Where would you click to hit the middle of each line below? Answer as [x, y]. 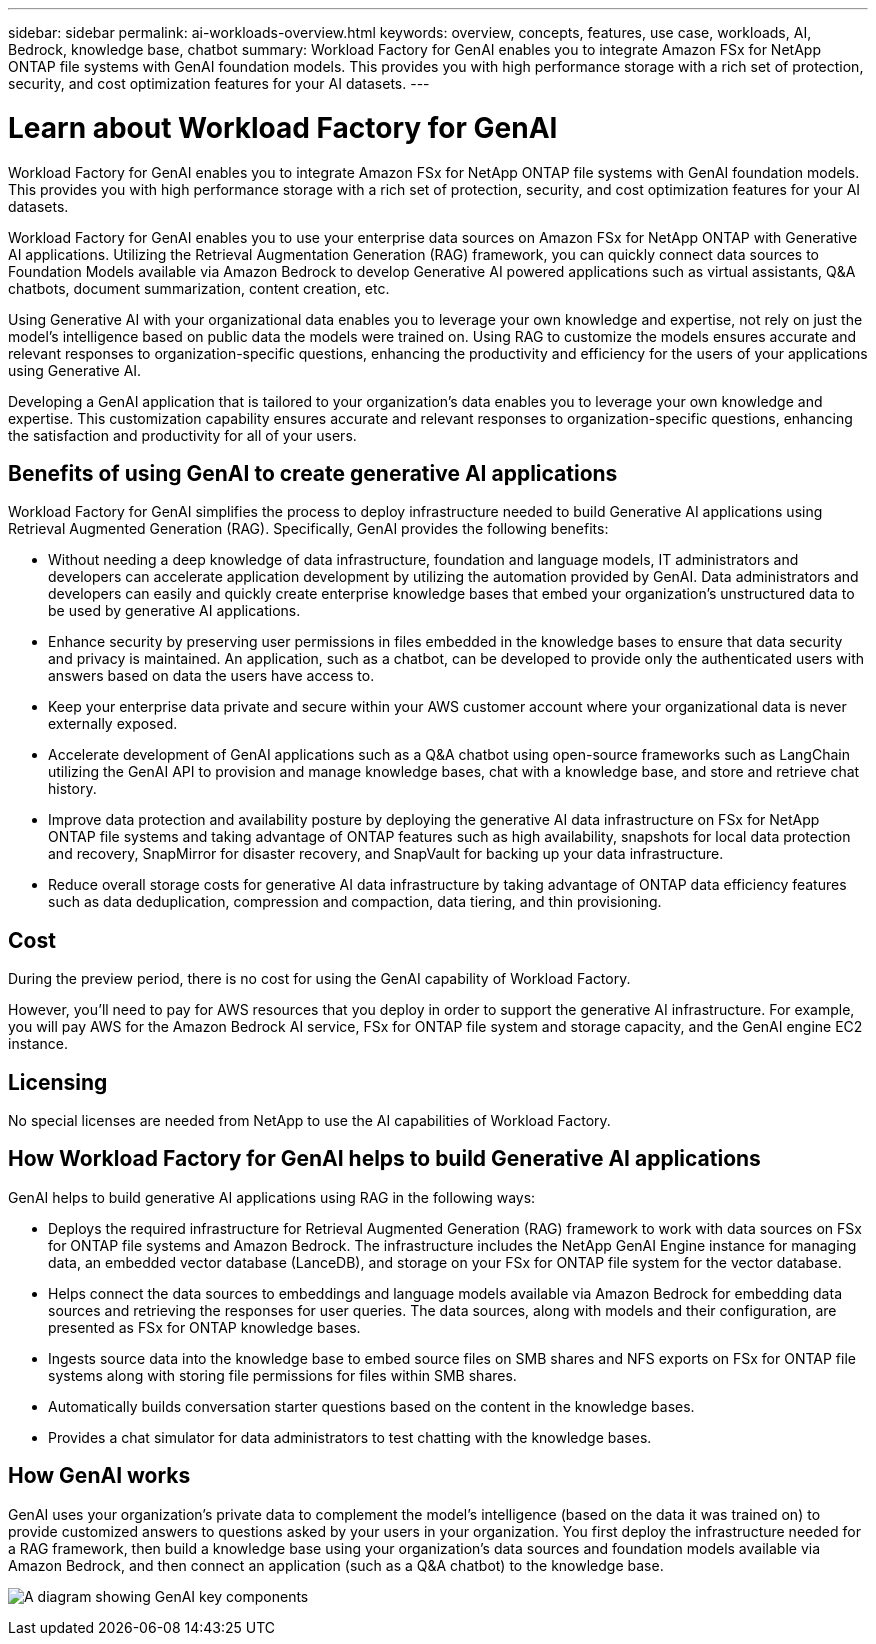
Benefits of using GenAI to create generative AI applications [313, 473]
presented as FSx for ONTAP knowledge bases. [204, 1327]
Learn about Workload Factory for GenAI [283, 127]
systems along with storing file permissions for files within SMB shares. [282, 1375]
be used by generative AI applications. [174, 611]
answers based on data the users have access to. [211, 676]
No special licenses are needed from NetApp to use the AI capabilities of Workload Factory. [309, 1121]
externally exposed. [113, 724]
